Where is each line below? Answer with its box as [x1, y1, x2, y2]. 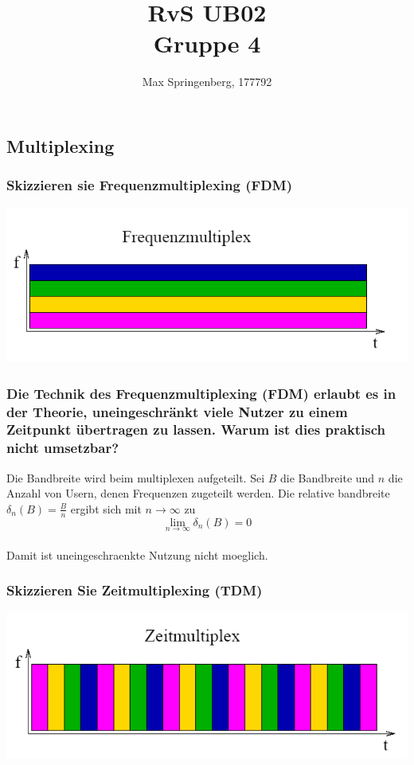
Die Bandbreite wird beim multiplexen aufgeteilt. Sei [6, 469, 265, 486]
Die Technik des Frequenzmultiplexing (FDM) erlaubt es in [6, 383, 396, 403]
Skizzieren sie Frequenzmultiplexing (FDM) [6, 175, 292, 195]
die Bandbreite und [280, 469, 375, 486]
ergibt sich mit [70, 500, 142, 517]
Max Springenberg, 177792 [142, 73, 272, 90]
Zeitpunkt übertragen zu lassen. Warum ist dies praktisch [6, 420, 386, 439]
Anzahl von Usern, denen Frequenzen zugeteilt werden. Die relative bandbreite [6, 485, 390, 502]
